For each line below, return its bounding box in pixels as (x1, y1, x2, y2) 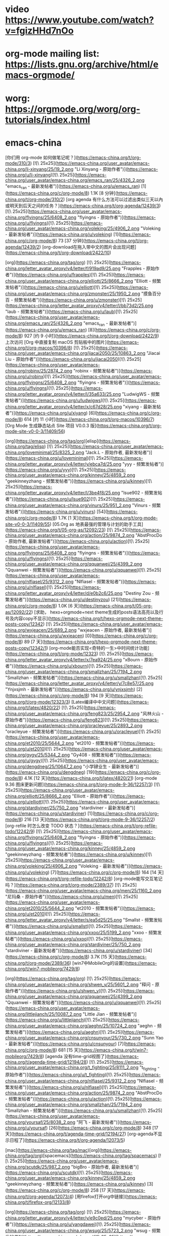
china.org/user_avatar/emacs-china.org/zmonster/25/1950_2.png (5, 291, 140, 297)
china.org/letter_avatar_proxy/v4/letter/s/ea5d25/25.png (5, 917, 122, 923)
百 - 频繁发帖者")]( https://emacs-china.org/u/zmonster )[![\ (5, 297, 126, 303)
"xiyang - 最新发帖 (123, 404, 161, 410)
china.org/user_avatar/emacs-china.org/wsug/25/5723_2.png (5, 1227, 133, 1233)
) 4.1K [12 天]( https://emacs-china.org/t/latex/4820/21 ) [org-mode (21, 775, 157, 781)
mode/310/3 (5, 160, 31, 166)
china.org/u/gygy (5, 758, 41, 764)
